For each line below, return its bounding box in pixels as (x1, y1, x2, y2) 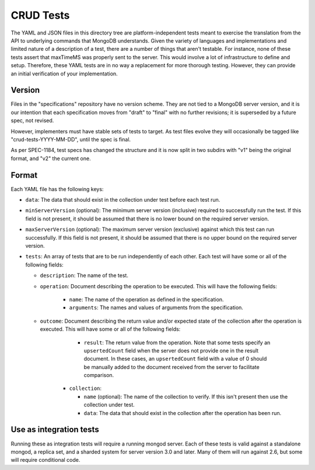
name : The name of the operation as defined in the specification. (69, 296, 224, 303)
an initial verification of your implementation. (10, 70, 118, 77)
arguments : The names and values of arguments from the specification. (69, 304, 243, 311)
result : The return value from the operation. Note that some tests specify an (83, 339, 271, 346)
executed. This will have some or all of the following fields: (40, 326, 181, 333)
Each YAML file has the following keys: (10, 185, 104, 192)
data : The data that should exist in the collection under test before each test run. (25, 196, 220, 203)
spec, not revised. (10, 117, 54, 124)
